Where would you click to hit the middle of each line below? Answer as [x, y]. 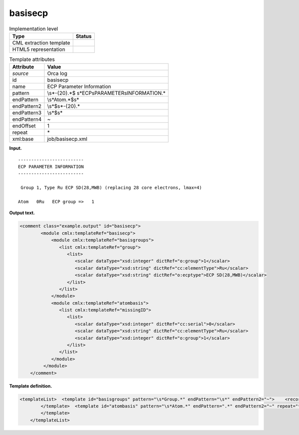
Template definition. [31, 386]
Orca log [57, 73]
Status [83, 36]
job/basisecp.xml [67, 139]
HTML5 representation [39, 49]
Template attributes [32, 59]
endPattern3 [27, 113]
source [20, 73]
